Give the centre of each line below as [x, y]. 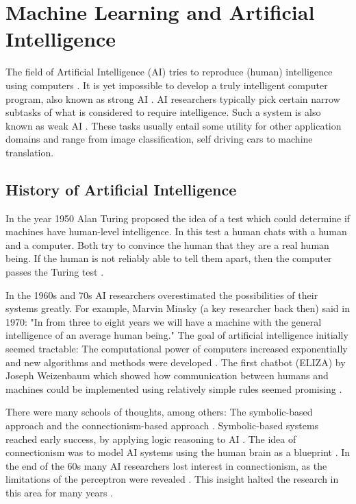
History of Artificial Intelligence [121, 189]
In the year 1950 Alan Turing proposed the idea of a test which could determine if [178, 218]
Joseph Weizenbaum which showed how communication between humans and [167, 375]
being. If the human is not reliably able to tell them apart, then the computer [169, 258]
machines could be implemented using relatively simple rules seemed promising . [174, 388]
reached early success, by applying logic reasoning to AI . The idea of [151, 439]
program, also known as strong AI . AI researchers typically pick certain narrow [173, 98]
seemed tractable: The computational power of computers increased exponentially [177, 349]
